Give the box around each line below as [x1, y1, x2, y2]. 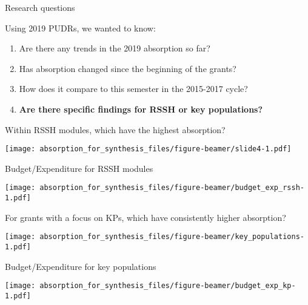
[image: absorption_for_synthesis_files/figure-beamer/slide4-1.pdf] [5, 145, 292, 154]
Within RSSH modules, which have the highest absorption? [5, 123, 226, 136]
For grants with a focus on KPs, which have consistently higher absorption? [5, 211, 286, 223]
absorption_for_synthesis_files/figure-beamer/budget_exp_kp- [39, 281, 296, 290]
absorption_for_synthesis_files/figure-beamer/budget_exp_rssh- [39, 183, 304, 192]
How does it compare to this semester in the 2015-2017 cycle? [19, 82, 248, 95]
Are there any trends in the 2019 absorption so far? [19, 42, 210, 54]
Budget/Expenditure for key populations [5, 260, 156, 272]
